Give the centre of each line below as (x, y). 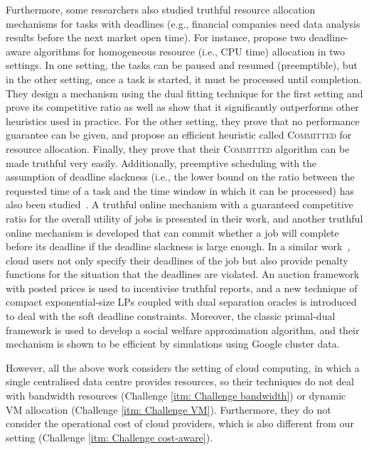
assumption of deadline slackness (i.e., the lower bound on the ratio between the (180, 177)
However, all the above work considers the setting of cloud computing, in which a (183, 367)
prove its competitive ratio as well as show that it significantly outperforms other (182, 107)
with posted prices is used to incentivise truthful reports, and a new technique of (182, 288)
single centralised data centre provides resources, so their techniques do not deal (180, 381)
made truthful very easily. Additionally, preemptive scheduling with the (161, 162)
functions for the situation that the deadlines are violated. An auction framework (183, 274)
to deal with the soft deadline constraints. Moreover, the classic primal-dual (171, 316)
